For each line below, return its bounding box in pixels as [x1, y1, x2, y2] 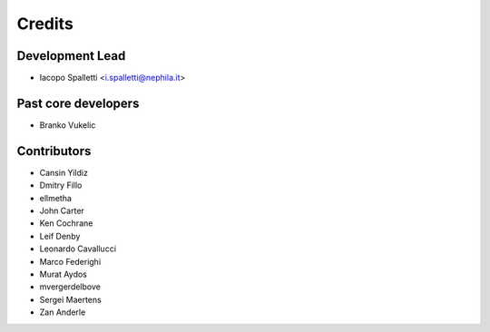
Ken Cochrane [39, 218, 93, 229]
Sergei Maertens [39, 294, 102, 305]
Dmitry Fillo [39, 180, 83, 190]
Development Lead [16, 48, 126, 63]
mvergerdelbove [39, 281, 102, 292]
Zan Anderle [39, 307, 86, 317]
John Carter [39, 205, 85, 217]
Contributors [16, 143, 92, 159]
